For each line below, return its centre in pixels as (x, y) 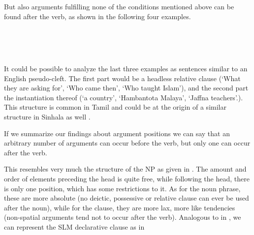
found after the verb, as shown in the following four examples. (97, 16)
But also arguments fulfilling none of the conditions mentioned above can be (119, 6)
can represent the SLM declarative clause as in (74, 226)
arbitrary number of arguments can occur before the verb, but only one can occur (127, 143)
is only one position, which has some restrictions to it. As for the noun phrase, (122, 188)
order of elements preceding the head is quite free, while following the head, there (127, 178)
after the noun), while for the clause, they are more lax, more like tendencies (120, 207)
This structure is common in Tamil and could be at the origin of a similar (115, 107)
